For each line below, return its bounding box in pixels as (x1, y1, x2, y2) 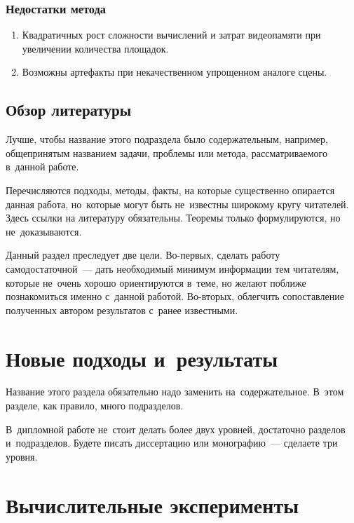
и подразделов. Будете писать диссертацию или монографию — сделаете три (6, 435, 338, 450)
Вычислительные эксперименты (6, 490, 299, 519)
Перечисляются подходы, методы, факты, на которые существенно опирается (6, 182, 335, 197)
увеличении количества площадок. (22, 41, 169, 55)
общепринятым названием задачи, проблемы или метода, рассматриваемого (6, 145, 327, 160)
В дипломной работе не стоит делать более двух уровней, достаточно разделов (6, 421, 346, 436)
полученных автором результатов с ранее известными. (6, 302, 238, 317)
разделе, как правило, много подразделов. (6, 398, 184, 413)
